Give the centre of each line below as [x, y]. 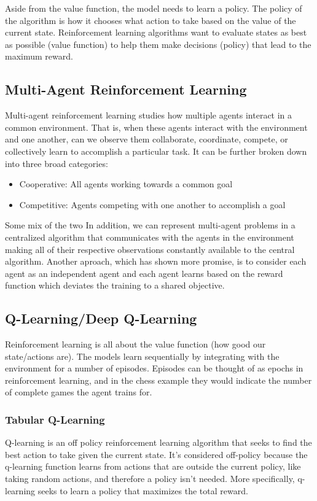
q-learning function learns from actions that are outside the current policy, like [153, 466]
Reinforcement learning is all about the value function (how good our [135, 344]
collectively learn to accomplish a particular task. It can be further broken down [156, 151]
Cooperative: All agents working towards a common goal [126, 184]
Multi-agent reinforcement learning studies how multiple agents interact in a [149, 115]
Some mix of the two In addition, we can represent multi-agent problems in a [150, 225]
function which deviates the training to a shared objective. [115, 285]
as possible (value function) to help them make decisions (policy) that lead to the [158, 44]
